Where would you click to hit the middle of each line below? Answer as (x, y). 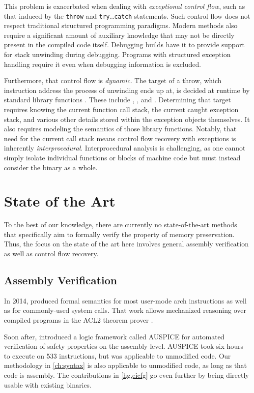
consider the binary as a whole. (51, 167)
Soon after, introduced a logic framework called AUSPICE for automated (114, 336)
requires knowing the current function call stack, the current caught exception (121, 109)
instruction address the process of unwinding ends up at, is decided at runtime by (127, 90)
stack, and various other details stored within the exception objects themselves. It (127, 119)
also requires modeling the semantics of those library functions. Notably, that (120, 129)
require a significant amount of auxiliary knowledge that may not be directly (119, 35)
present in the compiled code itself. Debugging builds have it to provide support (124, 45)
